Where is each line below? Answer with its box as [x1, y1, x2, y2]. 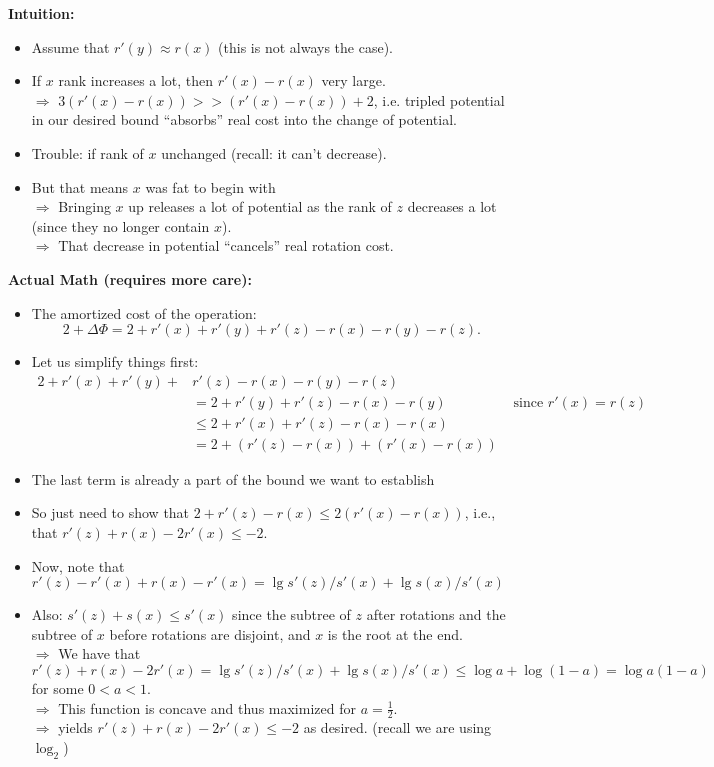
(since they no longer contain [31, 215, 210, 236]
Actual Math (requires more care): [8, 268, 252, 289]
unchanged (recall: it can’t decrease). [161, 142, 387, 163]
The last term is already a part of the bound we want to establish [31, 468, 435, 489]
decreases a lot [407, 196, 497, 217]
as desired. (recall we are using [303, 717, 492, 738]
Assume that [31, 36, 110, 57]
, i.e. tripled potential [373, 89, 505, 110]
